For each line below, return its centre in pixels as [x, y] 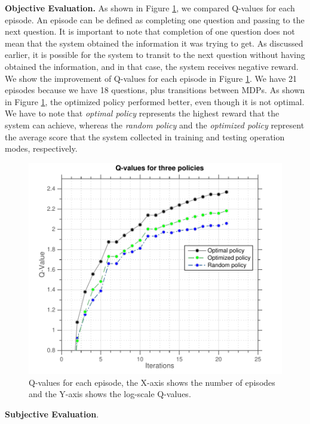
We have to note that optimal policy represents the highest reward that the [142, 113]
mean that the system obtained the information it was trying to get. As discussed [154, 43]
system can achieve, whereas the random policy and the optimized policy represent [155, 125]
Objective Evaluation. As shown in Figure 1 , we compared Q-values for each [150, 8]
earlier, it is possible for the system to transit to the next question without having [155, 55]
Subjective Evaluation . [52, 414]
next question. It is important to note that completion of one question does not [150, 31]
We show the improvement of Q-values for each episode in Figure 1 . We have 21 [151, 78]
